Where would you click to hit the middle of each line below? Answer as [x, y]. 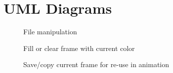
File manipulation [50, 32]
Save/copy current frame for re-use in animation [96, 64]
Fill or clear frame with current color [79, 48]
